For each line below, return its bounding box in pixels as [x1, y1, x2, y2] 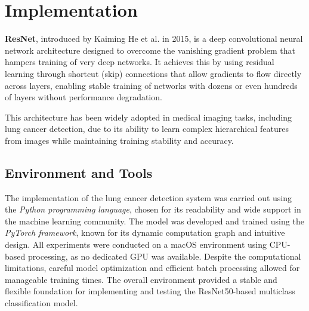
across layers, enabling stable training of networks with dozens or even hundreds [5, 79, 298, 91]
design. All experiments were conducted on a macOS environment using [5, 238, 267, 251]
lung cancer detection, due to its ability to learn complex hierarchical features [5, 122, 289, 135]
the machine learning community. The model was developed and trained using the [5, 214, 304, 227]
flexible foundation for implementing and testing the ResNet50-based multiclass [5, 285, 295, 297]
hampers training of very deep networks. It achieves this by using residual [5, 56, 274, 68]
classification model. [5, 297, 78, 309]
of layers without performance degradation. [5, 91, 162, 103]
